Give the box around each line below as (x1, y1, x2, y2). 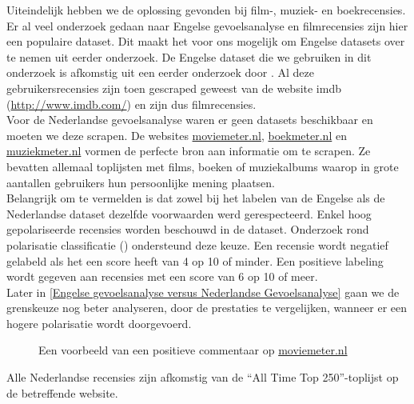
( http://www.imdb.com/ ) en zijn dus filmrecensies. (6, 95, 257, 112)
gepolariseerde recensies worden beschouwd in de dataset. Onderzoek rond (6, 221, 369, 238)
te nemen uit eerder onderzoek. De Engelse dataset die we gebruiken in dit (6, 48, 372, 65)
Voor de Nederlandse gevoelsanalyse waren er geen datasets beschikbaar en (6, 111, 373, 128)
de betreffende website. (6, 384, 118, 401)
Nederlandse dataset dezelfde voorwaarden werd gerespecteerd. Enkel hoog (6, 205, 372, 222)
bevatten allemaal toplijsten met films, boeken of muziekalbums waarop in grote (6, 158, 399, 174)
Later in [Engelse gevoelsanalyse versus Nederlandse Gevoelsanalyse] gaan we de (6, 283, 400, 300)
